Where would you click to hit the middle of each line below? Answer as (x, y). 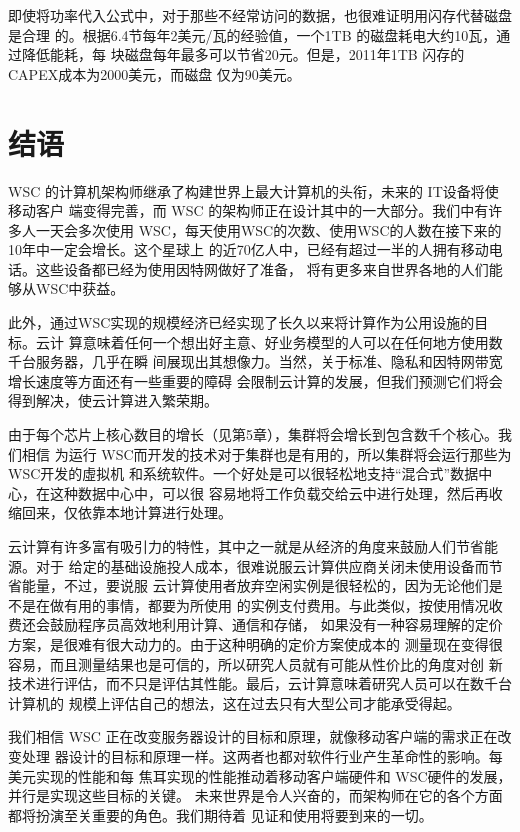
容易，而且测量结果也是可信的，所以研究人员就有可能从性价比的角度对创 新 (255, 663)
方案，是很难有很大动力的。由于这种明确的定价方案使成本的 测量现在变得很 (255, 643)
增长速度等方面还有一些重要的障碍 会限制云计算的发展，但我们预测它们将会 (255, 380)
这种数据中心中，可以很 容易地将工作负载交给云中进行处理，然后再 (269, 492)
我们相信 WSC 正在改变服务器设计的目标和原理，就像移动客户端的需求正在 (253, 736)
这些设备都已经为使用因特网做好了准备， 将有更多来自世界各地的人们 (262, 268)
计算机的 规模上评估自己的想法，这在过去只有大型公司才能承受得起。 (234, 702)
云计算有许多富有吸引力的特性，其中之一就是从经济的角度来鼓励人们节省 (246, 546)
